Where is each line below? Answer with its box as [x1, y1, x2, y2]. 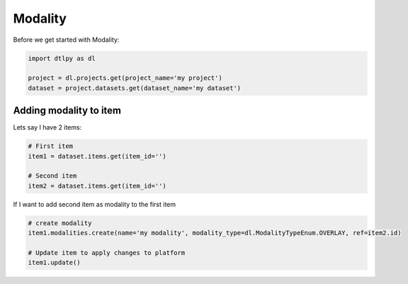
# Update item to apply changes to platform [28, 249, 186, 256]
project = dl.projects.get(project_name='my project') [28, 74, 222, 82]
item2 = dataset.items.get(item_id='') [28, 181, 166, 190]
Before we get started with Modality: [13, 35, 120, 44]
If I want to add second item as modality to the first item [13, 200, 176, 208]
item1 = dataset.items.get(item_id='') [28, 152, 166, 160]
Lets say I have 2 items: [13, 123, 82, 132]
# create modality [28, 219, 92, 227]
